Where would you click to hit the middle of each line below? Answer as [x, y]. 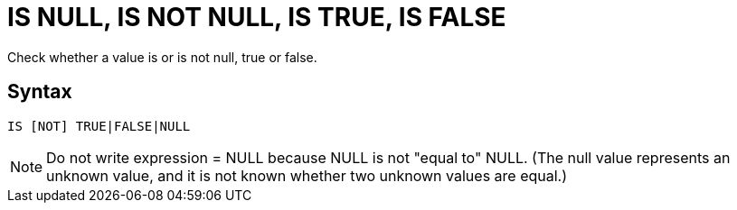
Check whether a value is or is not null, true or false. [162, 57]
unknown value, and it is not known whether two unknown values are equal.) [307, 175]
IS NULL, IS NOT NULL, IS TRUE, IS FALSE [257, 17]
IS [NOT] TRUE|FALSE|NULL [99, 126]
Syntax [40, 92]
